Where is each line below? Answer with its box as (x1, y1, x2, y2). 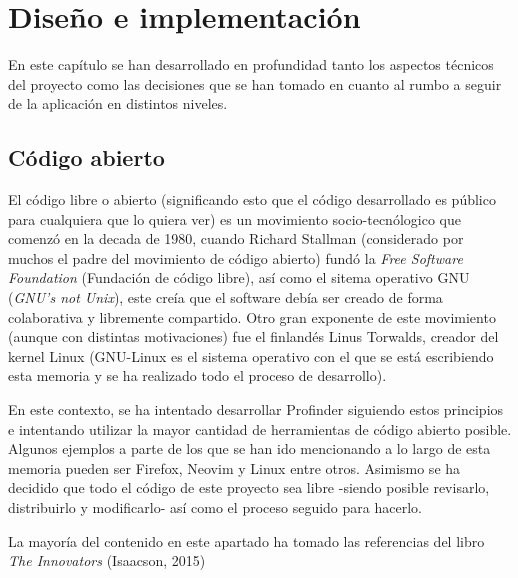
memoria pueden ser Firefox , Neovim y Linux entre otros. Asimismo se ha (8, 457, 461, 478)
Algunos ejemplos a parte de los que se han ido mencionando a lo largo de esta (8, 438, 491, 459)
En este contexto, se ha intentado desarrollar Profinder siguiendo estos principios (8, 399, 504, 420)
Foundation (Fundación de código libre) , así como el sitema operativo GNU (8, 267, 470, 288)
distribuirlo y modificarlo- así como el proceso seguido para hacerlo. (8, 497, 422, 518)
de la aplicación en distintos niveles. (8, 93, 228, 114)
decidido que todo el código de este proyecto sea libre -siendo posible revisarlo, (8, 477, 490, 498)
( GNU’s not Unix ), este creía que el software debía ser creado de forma (8, 287, 443, 308)
